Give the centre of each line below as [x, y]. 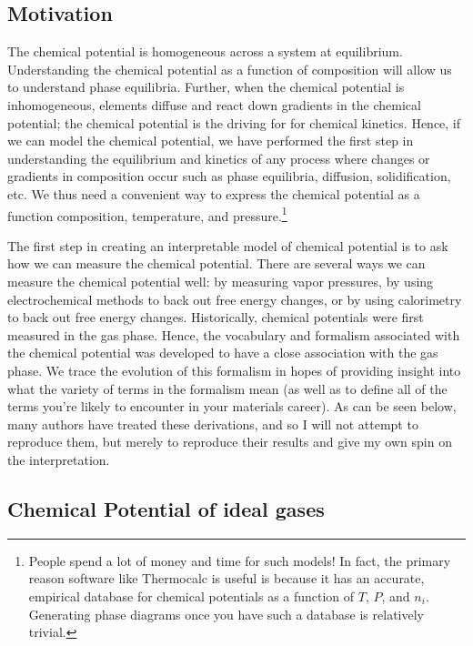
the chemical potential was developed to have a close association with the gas [223, 353]
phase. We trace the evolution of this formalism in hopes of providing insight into [234, 370]
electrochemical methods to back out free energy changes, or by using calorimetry [235, 299]
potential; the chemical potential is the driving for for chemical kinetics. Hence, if [234, 122]
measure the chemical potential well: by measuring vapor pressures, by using [221, 281]
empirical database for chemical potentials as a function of [191, 596]
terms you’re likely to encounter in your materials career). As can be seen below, [232, 406]
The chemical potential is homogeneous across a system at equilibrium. [205, 51]
